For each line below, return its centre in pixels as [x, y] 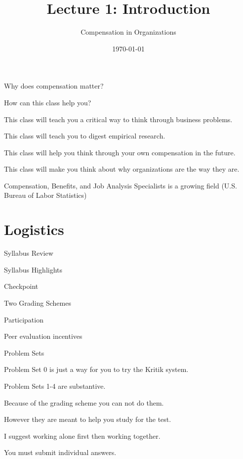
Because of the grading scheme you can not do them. [84, 402]
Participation [24, 319]
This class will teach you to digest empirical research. [85, 136]
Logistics [34, 229]
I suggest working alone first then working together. [82, 436]
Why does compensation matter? [54, 86]
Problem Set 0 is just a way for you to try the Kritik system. [96, 369]
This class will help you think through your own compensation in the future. [120, 152]
